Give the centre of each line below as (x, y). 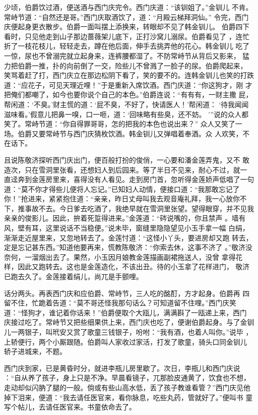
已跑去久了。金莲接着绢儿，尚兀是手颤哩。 (73, 276)
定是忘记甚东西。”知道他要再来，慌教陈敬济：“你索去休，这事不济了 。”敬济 (125, 247)
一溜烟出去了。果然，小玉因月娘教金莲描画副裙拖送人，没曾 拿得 (130, 257)
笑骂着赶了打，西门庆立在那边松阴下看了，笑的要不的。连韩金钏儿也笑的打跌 (129, 75)
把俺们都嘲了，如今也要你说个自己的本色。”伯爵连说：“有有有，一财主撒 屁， (128, 94)
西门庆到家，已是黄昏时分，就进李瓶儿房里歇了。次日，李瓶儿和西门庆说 (122, 368)
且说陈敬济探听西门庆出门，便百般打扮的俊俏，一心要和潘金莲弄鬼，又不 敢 (127, 159)
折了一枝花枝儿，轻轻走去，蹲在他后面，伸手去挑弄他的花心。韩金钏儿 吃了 (127, 46)
